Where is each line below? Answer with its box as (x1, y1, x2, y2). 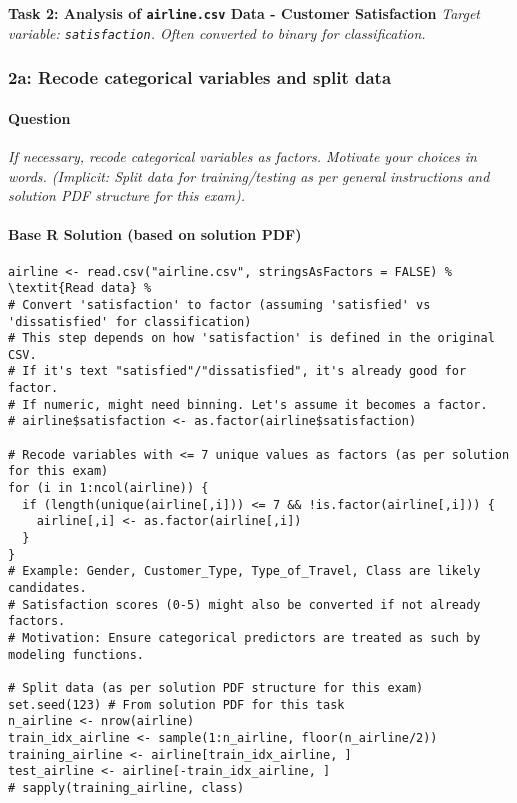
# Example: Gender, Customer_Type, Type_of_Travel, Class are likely (8, 564, 481, 579)
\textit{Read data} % (8, 281, 152, 296)
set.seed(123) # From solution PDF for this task (8, 697, 345, 712)
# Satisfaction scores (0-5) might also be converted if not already (8, 597, 481, 612)
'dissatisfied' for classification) (8, 314, 252, 329)
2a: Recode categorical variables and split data (8, 65, 392, 90)
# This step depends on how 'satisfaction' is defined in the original (8, 331, 495, 346)
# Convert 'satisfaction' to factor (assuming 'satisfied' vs (8, 297, 431, 312)
